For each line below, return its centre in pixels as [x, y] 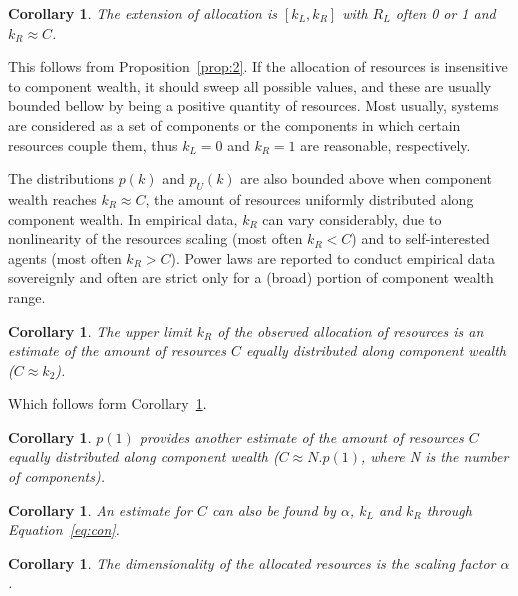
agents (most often [65, 257]
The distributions [61, 178]
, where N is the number [434, 456]
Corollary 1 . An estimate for [100, 509]
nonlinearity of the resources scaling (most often [155, 238]
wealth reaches [52, 198]
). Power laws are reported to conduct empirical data [332, 257]
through [449, 509]
